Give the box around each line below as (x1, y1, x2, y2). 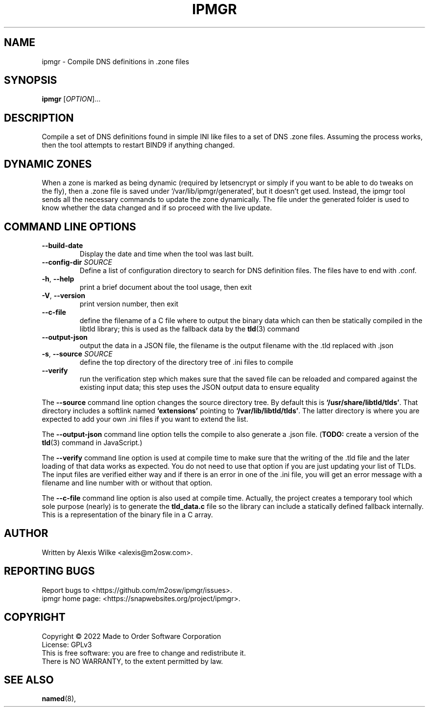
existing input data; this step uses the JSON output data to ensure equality (79, 382, 320, 391)
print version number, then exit (79, 299, 178, 308)
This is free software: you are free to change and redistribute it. (42, 648, 246, 657)
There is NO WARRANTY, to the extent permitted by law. (42, 657, 223, 665)
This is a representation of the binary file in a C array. (42, 510, 213, 519)
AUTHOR (4, 527, 48, 540)
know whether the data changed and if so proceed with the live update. (42, 203, 272, 212)
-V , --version (42, 291, 85, 300)
